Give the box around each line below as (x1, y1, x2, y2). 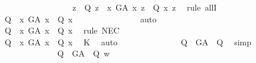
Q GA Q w (57, 47, 110, 59)
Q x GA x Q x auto (4, 12, 157, 25)
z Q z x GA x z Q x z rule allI (72, 1, 217, 13)
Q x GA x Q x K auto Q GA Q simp (4, 35, 252, 48)
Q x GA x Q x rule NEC (4, 24, 120, 37)
